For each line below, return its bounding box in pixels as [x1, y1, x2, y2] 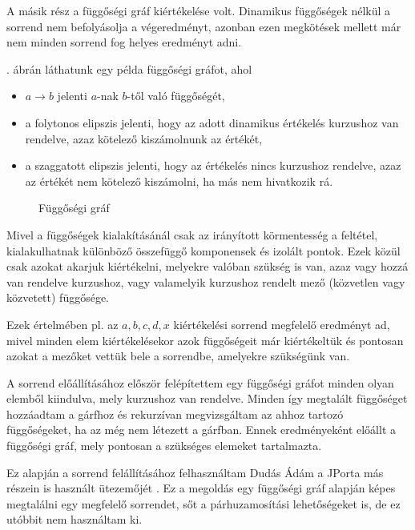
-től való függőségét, [127, 87, 225, 104]
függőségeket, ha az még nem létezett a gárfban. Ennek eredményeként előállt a [6, 421, 397, 438]
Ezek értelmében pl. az [6, 315, 119, 332]
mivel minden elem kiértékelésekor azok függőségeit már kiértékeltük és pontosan [6, 331, 404, 348]
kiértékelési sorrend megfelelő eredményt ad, [173, 315, 390, 332]
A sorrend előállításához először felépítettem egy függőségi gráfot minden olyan [6, 374, 394, 391]
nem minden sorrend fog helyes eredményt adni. [6, 34, 242, 50]
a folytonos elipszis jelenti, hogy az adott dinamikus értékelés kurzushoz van [25, 114, 399, 130]
